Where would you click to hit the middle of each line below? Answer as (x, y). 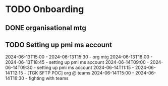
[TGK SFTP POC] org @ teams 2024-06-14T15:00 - (81, 73)
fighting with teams (49, 78)
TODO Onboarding (45, 9)
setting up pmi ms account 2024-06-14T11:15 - (86, 68)
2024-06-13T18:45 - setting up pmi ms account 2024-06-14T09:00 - (77, 62)
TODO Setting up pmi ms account (59, 45)
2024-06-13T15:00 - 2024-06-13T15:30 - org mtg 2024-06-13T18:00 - (79, 57)
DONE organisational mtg (46, 28)
